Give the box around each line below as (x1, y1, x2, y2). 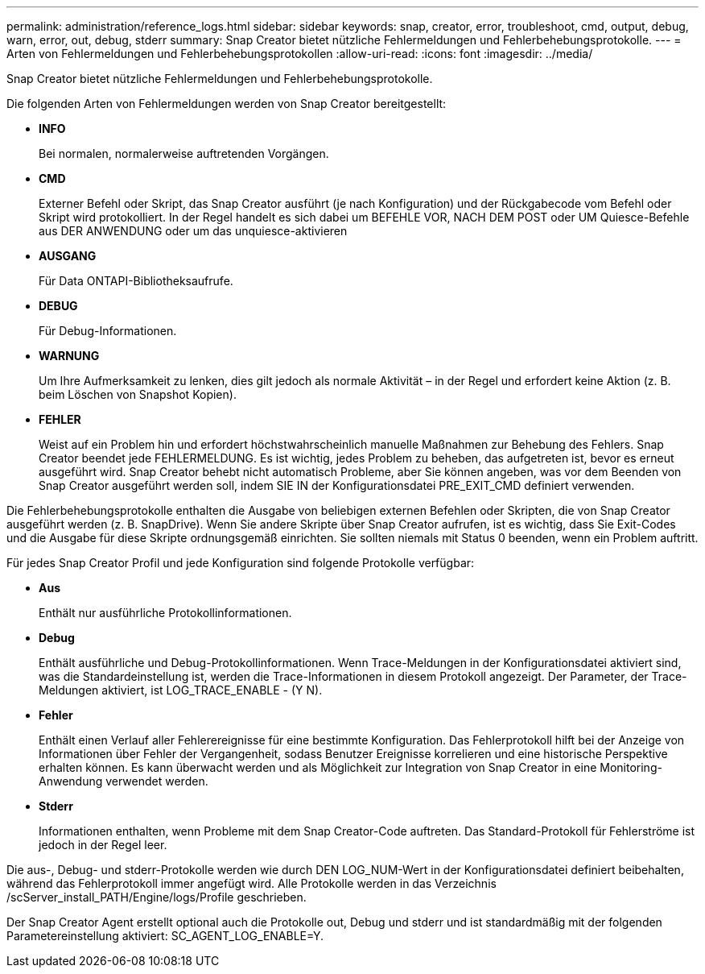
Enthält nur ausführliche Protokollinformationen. (39, 606, 292, 620)
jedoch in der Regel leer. (39, 838, 167, 852)
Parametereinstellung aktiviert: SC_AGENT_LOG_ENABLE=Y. (6, 929, 324, 943)
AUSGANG (39, 249, 97, 263)
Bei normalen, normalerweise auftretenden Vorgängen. (39, 147, 329, 160)
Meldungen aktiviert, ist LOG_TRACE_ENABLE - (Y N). (39, 683, 323, 697)
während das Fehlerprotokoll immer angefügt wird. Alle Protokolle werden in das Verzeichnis (6, 877, 497, 890)
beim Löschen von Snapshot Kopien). (39, 388, 237, 401)
